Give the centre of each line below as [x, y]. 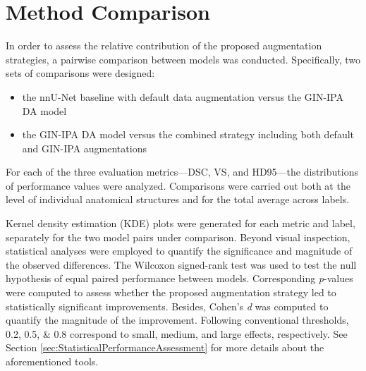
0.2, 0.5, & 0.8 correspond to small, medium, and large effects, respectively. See [177, 333]
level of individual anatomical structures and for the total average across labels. [178, 199]
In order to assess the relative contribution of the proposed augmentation [164, 45]
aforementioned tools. [52, 361]
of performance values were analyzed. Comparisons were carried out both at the [178, 185]
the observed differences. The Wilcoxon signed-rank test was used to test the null [181, 264]
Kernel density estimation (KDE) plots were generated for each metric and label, [181, 223]
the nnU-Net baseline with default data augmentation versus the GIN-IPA [183, 96]
